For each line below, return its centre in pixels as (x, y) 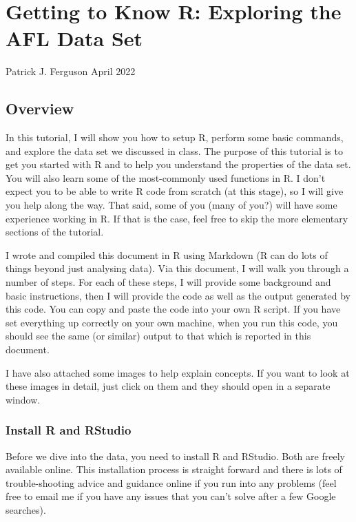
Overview (40, 108)
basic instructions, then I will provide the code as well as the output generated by (178, 295)
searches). (26, 509)
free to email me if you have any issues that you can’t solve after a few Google (171, 496)
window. (23, 399)
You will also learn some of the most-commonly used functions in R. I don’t (166, 177)
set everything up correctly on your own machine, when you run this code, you (172, 322)
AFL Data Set (74, 38)
